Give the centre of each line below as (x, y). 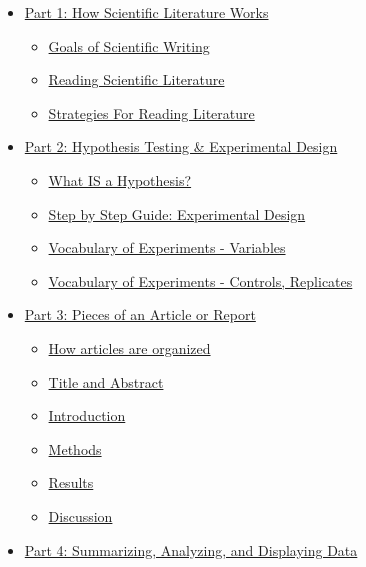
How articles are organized (129, 347)
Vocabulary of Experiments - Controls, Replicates (200, 280)
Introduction (87, 415)
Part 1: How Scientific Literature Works (146, 12)
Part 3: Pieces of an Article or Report (140, 314)
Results (71, 482)
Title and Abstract (106, 381)
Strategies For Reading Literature (151, 112)
